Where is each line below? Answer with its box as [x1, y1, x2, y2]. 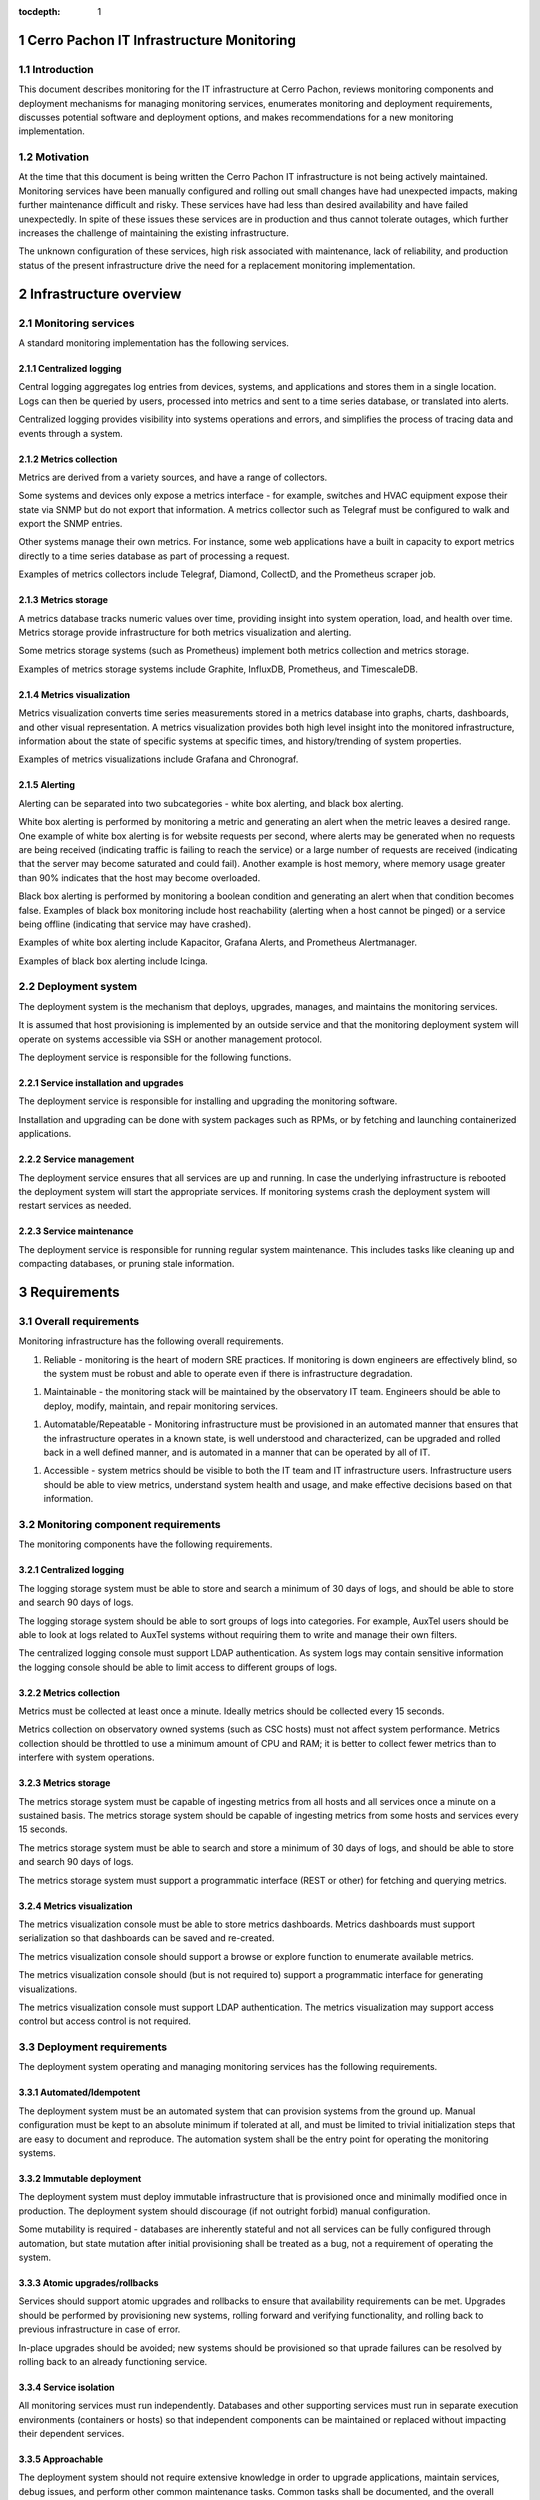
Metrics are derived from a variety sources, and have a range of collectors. [18, 471, 328, 483]
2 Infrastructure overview [18, 285, 182, 302]
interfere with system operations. [18, 1751, 155, 1764]
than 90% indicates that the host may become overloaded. [18, 871, 261, 884]
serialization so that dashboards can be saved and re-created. [18, 1932, 275, 1944]
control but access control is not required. [18, 2015, 192, 2027]
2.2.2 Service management [18, 1153, 135, 1165]
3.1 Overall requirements [18, 1314, 140, 1328]
